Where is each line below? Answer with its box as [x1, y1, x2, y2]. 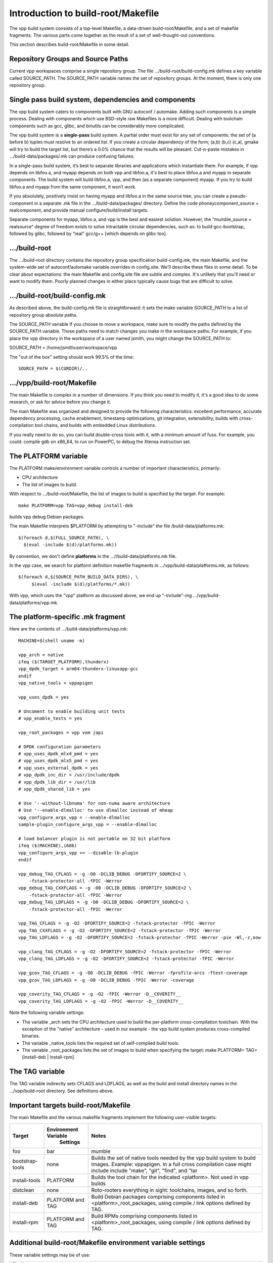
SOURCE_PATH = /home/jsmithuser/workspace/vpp [9, 345, 117, 351]
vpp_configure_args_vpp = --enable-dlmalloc [18, 814, 131, 820]
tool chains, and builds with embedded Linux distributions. [34, 422, 157, 428]
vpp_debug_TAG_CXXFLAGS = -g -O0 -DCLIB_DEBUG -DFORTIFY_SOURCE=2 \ [18, 885, 192, 891]
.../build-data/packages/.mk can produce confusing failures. [9, 153, 135, 159]
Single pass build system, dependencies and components [9, 95, 196, 104]
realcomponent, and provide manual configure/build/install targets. [9, 207, 149, 213]
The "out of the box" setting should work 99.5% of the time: [9, 354, 134, 360]
